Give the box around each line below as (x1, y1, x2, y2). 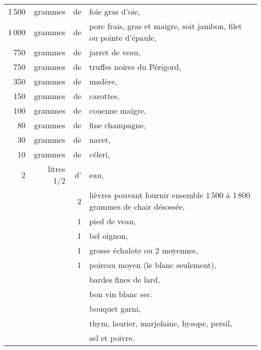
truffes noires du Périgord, (89, 61, 181, 72)
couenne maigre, (89, 105, 146, 116)
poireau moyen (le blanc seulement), (89, 259, 217, 271)
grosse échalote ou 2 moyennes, (89, 244, 198, 256)
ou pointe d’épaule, (89, 32, 157, 43)
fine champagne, (89, 119, 146, 131)
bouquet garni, (89, 303, 141, 314)
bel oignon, (89, 230, 128, 241)
